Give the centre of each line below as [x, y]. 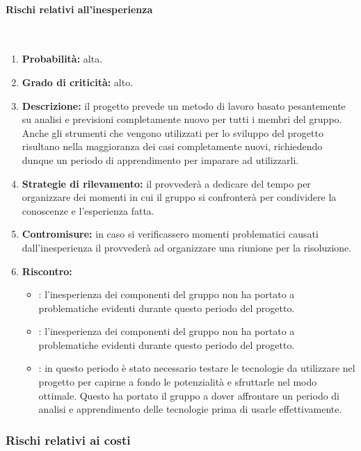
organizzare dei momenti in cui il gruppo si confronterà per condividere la [179, 197]
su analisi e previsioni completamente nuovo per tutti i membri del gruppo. [182, 119]
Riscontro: [47, 271]
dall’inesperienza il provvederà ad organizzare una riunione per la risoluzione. [187, 247]
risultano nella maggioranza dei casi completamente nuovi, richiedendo [172, 146]
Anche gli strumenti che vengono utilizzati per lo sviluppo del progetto [173, 132]
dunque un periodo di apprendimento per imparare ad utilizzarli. [160, 159]
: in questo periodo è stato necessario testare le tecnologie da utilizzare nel [197, 368]
